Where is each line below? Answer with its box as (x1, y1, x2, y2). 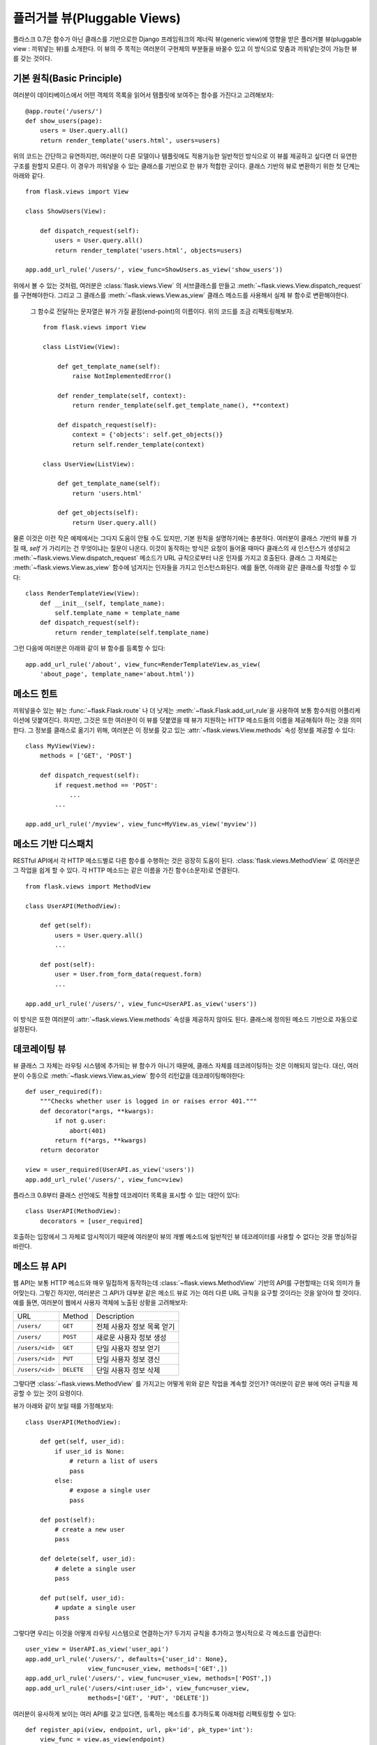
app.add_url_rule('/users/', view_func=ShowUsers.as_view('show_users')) (25, 266, 283, 274)
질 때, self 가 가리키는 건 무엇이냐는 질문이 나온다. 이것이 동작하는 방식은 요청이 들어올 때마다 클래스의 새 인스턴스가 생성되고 (13, 544, 350, 552)
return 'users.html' (72, 489, 142, 497)
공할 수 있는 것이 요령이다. (13, 1389, 84, 1397)
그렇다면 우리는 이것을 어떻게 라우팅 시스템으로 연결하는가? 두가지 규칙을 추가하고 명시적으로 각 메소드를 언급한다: (13, 1628, 322, 1637)
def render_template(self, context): (57, 392, 186, 399)
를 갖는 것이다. (13, 54, 52, 63)
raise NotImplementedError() (72, 372, 172, 380)
